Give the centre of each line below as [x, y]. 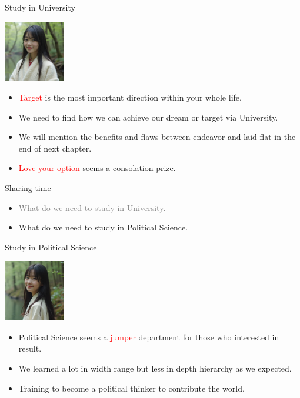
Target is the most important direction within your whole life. [130, 97]
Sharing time [28, 187]
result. [30, 348]
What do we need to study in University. [92, 207]
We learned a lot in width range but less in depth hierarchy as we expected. [155, 368]
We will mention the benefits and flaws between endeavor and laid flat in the [157, 137]
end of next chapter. [55, 148]
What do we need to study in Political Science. [103, 227]
